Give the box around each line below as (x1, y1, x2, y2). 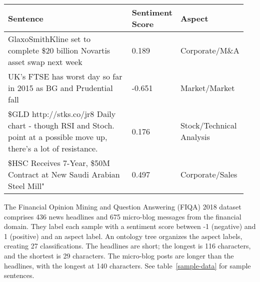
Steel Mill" (8, 180, 45, 191)
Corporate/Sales (180, 168, 237, 180)
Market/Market (180, 82, 235, 93)
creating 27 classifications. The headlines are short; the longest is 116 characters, (4, 240, 251, 251)
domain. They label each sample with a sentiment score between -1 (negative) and (4, 221, 256, 231)
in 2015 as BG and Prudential (8, 82, 113, 93)
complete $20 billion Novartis (8, 44, 110, 56)
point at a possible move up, (8, 131, 107, 142)
